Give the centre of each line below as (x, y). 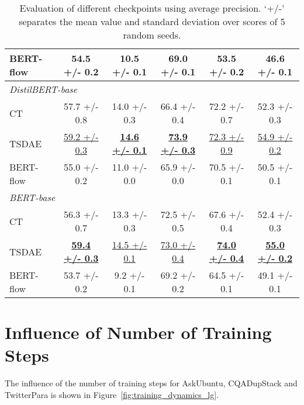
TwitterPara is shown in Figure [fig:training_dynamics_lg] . (112, 394)
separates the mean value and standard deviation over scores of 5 (152, 21)
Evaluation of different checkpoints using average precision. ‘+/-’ (152, 8)
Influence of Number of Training (138, 332)
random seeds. (152, 35)
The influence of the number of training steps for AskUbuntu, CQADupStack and (151, 383)
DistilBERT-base (44, 89)
